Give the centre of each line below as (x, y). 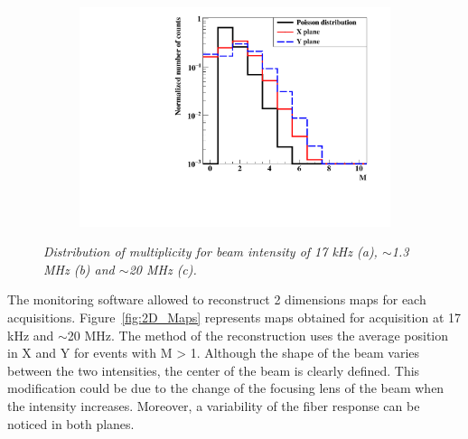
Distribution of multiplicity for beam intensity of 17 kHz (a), (211, 252)
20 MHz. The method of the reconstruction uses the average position (258, 335)
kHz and (31, 335)
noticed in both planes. (71, 423)
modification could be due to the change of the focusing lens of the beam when (226, 388)
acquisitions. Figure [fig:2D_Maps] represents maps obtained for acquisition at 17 (234, 318)
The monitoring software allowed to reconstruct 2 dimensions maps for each (217, 299)
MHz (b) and (79, 269)
